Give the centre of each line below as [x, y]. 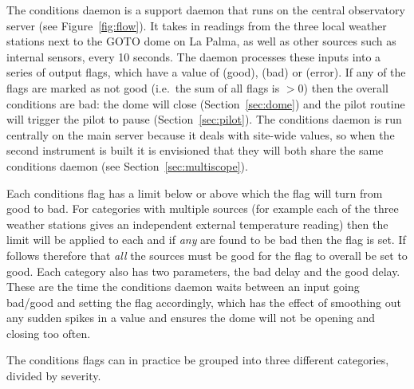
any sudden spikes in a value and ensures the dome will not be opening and [191, 318]
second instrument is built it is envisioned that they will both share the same [195, 150]
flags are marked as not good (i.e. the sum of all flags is [143, 87]
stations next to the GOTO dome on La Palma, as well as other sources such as [201, 41]
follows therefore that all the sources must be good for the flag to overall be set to [207, 255]
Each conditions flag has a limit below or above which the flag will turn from [195, 193]
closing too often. [49, 333]
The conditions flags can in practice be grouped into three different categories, [198, 360]
